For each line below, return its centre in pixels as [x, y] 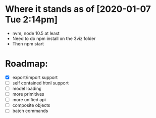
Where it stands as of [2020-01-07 [78, 9]
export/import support [35, 77]
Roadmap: [27, 64]
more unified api [29, 100]
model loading [27, 88]
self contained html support [41, 83]
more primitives [28, 94]
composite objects [31, 105]
